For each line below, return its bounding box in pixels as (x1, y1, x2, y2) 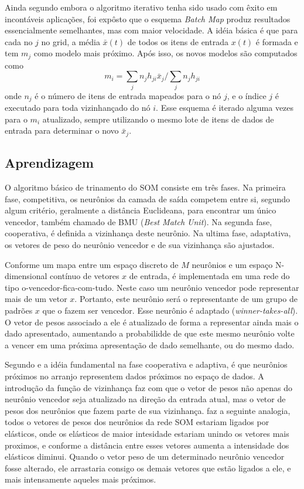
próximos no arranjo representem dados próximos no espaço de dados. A (5, 369, 264, 382)
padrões (5, 304, 33, 316)
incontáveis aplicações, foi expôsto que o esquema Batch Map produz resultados (5, 12, 291, 25)
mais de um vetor (5, 293, 67, 305)
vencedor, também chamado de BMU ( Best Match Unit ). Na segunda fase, (5, 215, 272, 227)
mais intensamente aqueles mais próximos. (5, 473, 156, 485)
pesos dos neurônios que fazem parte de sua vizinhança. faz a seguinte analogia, (5, 404, 291, 416)
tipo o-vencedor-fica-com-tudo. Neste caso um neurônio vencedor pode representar (5, 281, 299, 293)
